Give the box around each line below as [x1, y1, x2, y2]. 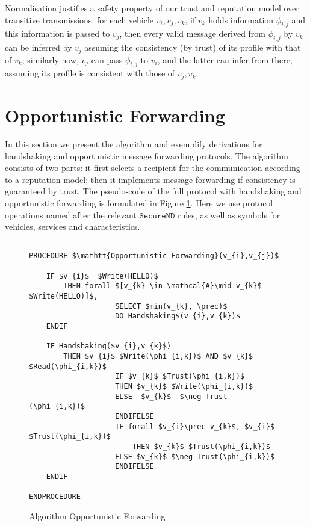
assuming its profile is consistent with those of [5, 67, 175, 79]
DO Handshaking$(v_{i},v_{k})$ [115, 312, 240, 321]
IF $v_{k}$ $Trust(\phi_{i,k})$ [115, 372, 244, 381]
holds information [208, 13, 274, 26]
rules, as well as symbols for [177, 208, 281, 221]
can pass [91, 53, 123, 66]
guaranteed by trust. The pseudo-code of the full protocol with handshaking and [5, 185, 302, 197]
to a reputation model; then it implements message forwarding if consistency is [5, 173, 296, 185]
